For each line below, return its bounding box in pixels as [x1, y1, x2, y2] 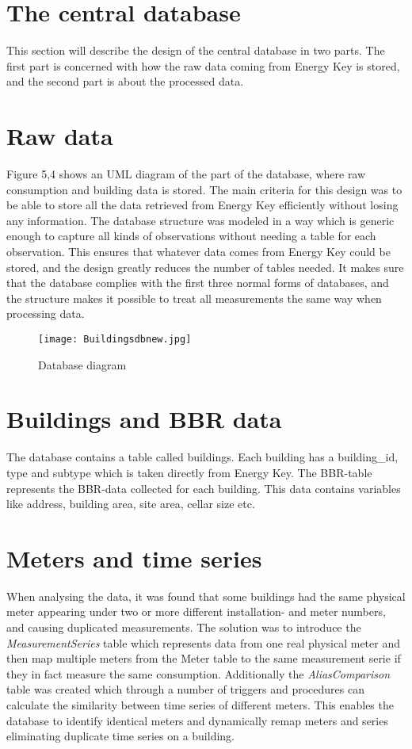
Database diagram [38, 356, 127, 373]
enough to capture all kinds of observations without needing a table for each [6, 227, 376, 244]
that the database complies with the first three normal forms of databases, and [6, 274, 389, 291]
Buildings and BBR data [6, 403, 282, 435]
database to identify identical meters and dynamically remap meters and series [6, 712, 388, 728]
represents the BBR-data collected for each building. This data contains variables [6, 480, 401, 496]
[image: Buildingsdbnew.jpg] [38, 333, 192, 345]
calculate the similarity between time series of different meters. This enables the [6, 697, 394, 713]
